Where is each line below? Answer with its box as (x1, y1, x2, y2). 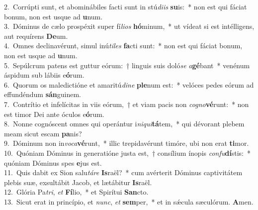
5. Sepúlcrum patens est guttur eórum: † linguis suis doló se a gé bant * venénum (4, 60, 250, 70)
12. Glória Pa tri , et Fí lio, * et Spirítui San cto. (4, 187, 149, 197)
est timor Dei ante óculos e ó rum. (4, 108, 104, 119)
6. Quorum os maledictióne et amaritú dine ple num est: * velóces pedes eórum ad (4, 79, 254, 90)
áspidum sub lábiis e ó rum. (4, 70, 85, 80)
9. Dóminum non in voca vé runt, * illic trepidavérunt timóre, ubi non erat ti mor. (4, 138, 249, 148)
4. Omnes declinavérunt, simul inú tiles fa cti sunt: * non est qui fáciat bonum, (4, 40, 243, 51)
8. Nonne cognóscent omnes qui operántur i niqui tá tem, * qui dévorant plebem (4, 118, 245, 129)
